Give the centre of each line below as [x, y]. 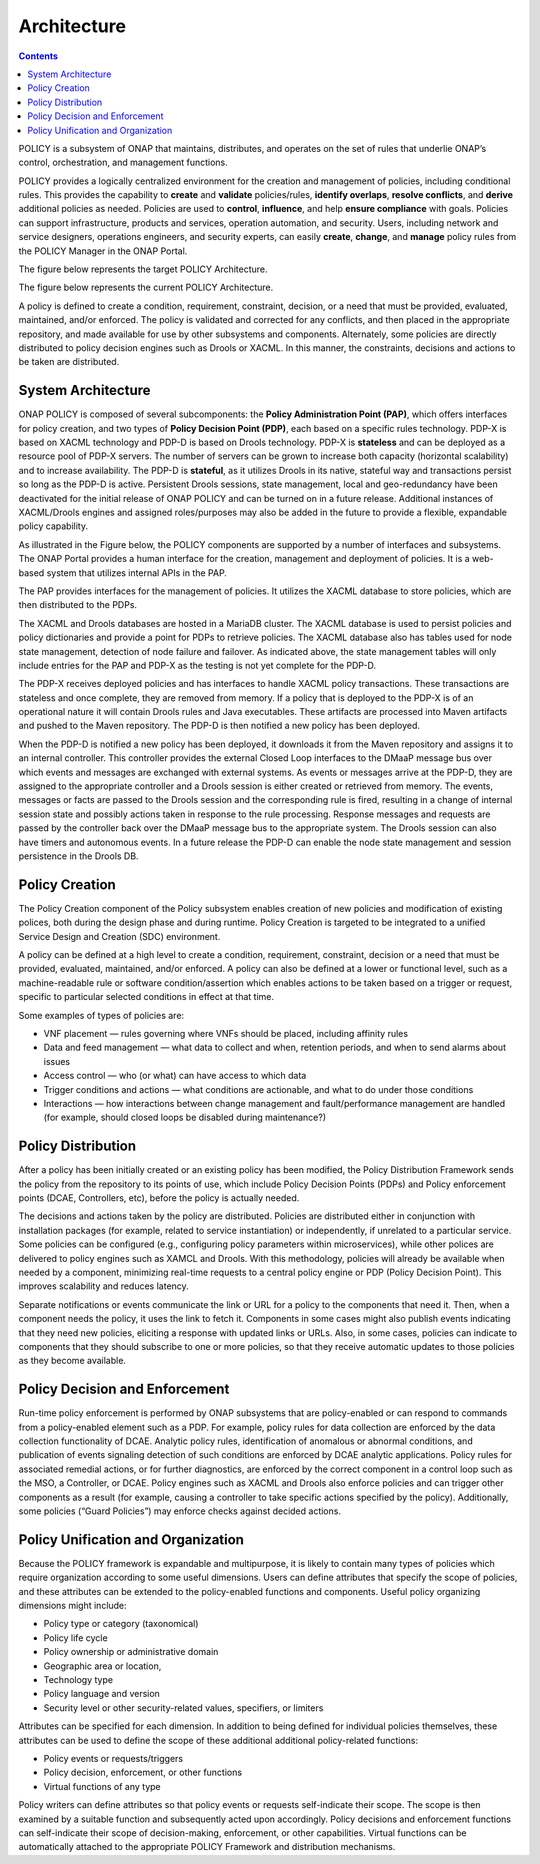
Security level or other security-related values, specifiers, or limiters [183, 1707]
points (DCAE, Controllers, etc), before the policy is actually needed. [159, 1198]
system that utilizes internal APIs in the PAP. [136, 572]
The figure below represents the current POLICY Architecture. [146, 287]
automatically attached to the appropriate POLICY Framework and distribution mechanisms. [207, 1847]
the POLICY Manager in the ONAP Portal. [103, 251]
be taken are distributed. [69, 362]
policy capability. [53, 526]
